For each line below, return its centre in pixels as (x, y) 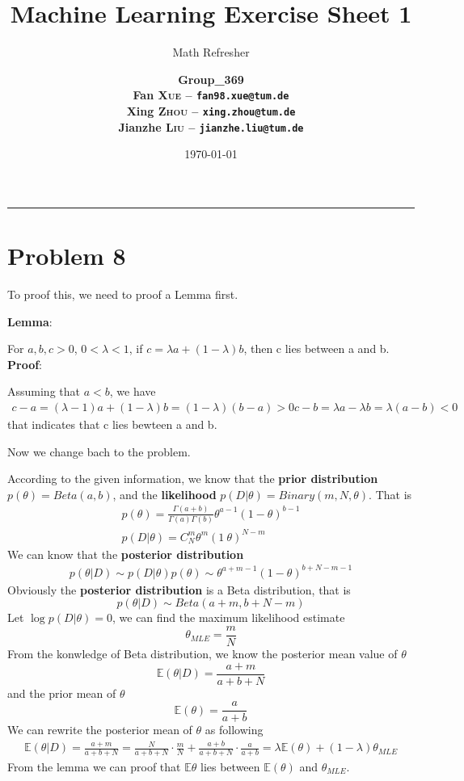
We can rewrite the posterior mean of (100, 730)
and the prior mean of (62, 693)
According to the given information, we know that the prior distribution (193, 479)
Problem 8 (67, 256)
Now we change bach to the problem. (99, 451)
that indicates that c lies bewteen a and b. (112, 424)
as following (234, 730)
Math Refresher (211, 52)
